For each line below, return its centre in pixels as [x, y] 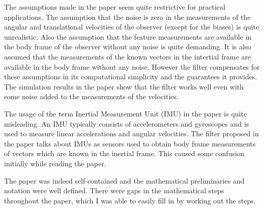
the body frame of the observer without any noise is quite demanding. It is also [128, 47]
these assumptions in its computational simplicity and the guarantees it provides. [131, 77]
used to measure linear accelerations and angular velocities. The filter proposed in [131, 133]
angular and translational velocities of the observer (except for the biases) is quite [132, 27]
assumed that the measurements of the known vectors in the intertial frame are [128, 56]
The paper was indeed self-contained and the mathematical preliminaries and [124, 180]
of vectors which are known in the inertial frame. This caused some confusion [124, 153]
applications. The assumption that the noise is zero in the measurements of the [127, 17]
